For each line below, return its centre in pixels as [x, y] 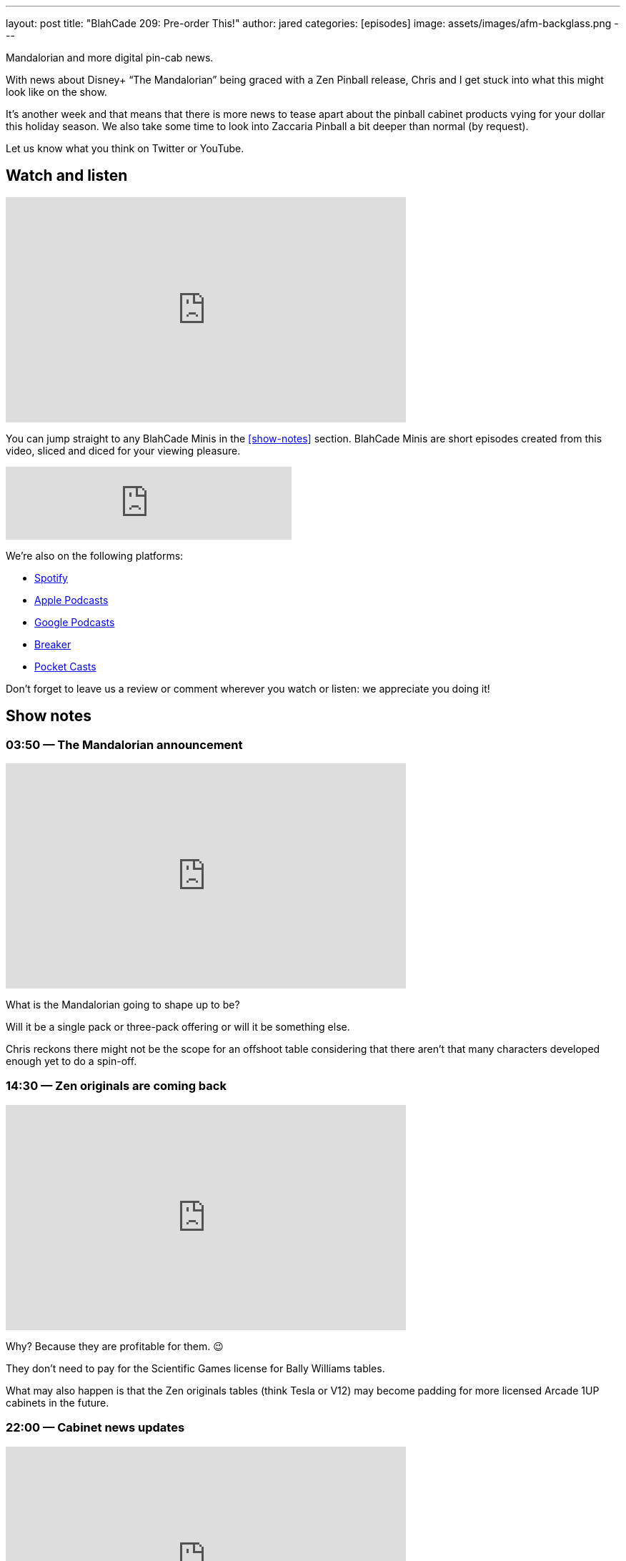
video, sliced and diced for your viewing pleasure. [123, 450]
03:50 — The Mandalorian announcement [124, 744]
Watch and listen [67, 176]
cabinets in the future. [58, 1402]
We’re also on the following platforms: [95, 555]
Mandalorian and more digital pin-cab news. [110, 58]
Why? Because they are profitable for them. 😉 [115, 1346]
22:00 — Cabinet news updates [95, 1428]
